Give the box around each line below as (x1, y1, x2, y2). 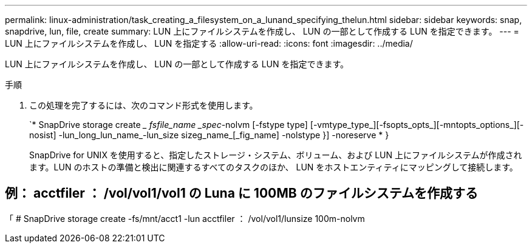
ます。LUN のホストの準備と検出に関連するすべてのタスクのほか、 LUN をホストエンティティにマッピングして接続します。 (29, 162, 518, 172)
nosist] (29, 130, 56, 140)
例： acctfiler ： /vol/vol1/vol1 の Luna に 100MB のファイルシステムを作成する (5, 186, 479, 201)
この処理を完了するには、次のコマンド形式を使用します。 (29, 100, 258, 110)
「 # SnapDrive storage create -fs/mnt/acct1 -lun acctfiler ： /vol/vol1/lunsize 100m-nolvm (5, 213, 365, 224)
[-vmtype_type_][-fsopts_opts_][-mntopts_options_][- (310, 119, 524, 130)
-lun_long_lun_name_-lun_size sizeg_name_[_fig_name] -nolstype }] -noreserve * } (58, 130, 389, 140)
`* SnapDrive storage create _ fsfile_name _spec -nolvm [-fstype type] (29, 119, 308, 130)
